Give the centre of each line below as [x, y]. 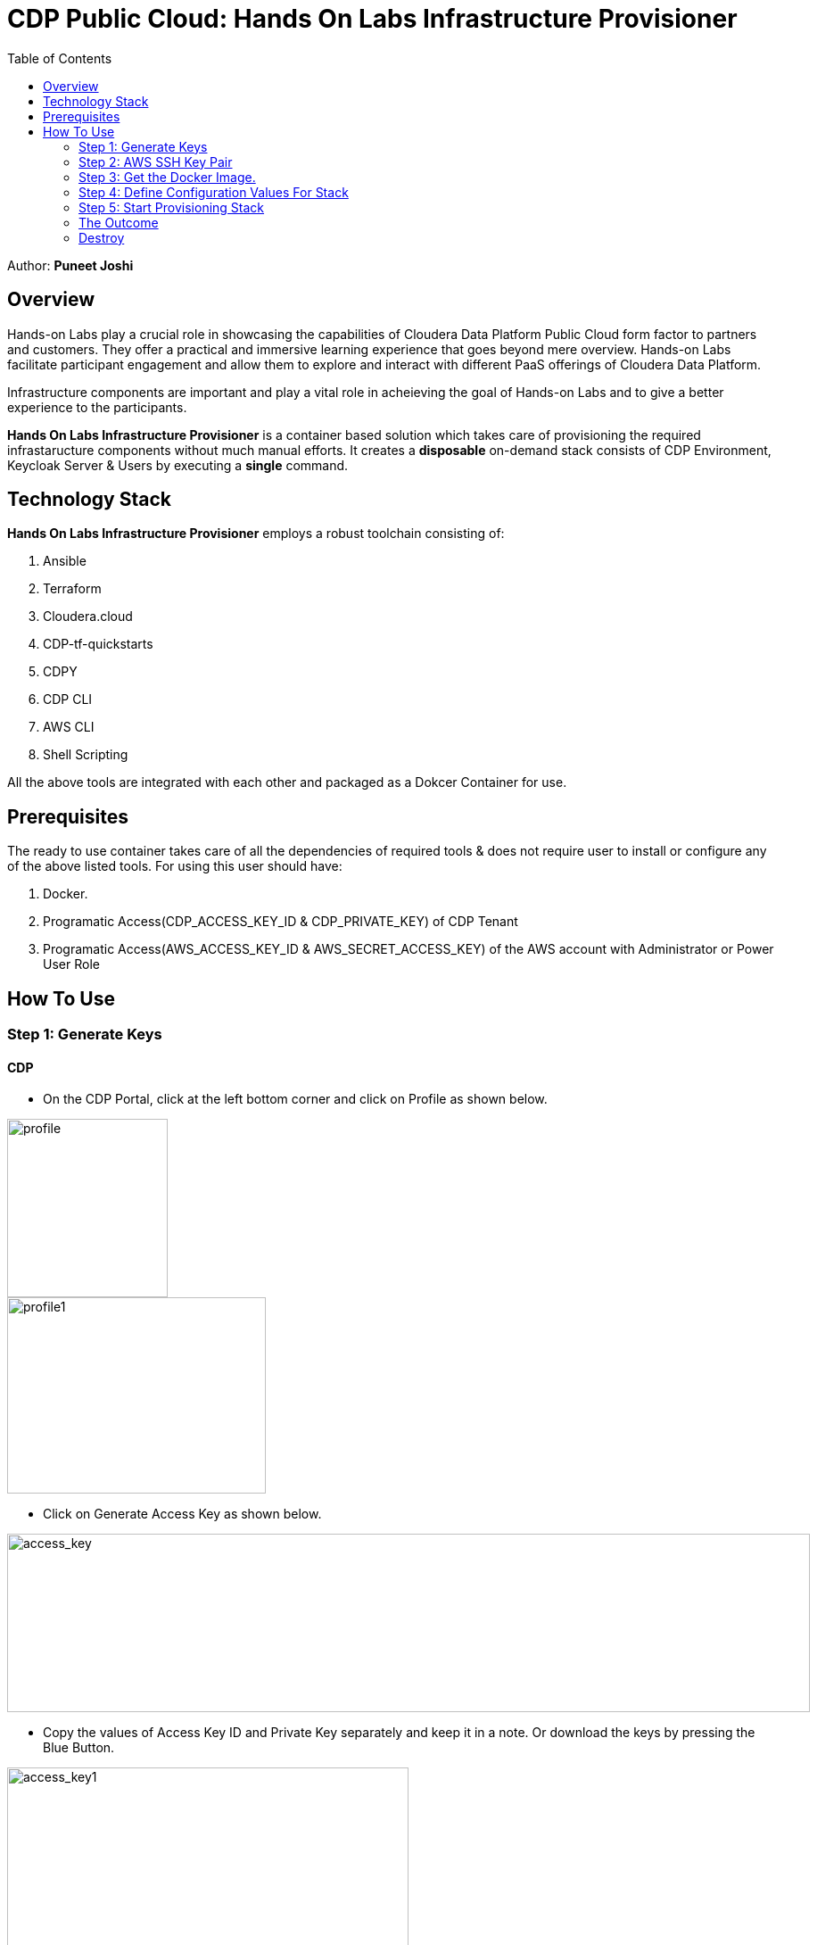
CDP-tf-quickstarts [98, 644]
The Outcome [119, 222]
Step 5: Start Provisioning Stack [172, 207]
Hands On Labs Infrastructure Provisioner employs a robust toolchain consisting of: [256, 534]
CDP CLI [68, 699]
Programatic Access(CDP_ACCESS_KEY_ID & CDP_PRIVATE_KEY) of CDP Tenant [281, 922]
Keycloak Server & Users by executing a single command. [178, 465]
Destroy [102, 237]
